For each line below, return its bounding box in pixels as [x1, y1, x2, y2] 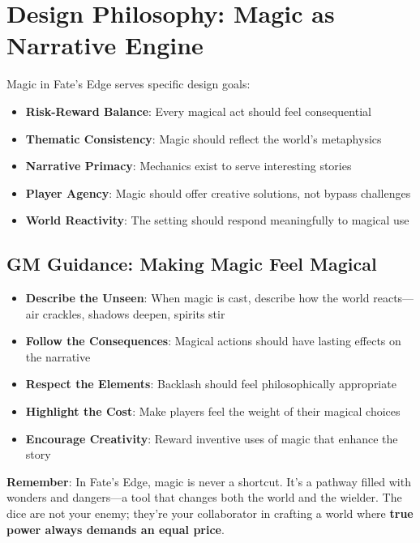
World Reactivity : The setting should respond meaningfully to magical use [25, 212, 409, 229]
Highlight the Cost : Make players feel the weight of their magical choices [25, 403, 401, 420]
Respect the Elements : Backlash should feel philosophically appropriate [25, 375, 396, 392]
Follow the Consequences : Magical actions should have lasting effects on [25, 332, 401, 349]
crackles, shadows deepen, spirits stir [42, 305, 225, 322]
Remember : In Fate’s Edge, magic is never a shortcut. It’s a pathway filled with [6, 472, 411, 490]
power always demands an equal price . [6, 520, 225, 537]
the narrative [25, 348, 91, 365]
